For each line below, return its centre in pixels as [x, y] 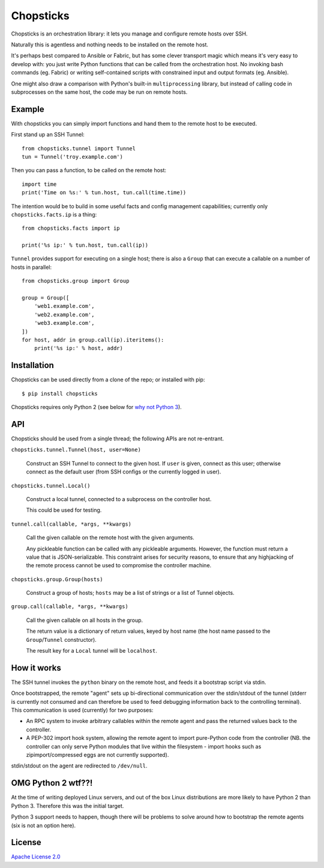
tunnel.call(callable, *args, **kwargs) [71, 524]
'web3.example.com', [64, 323]
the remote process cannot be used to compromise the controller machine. [119, 565]
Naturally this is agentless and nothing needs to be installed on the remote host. [110, 45]
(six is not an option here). [43, 825]
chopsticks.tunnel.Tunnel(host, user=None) [76, 450]
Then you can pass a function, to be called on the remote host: [89, 170]
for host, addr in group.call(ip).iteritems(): [93, 340]
